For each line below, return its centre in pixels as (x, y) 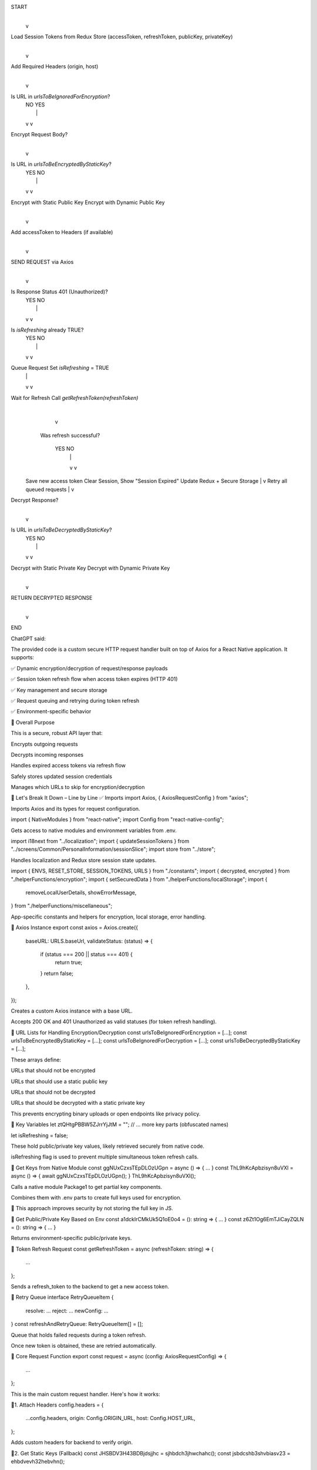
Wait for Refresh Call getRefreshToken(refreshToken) (75, 397)
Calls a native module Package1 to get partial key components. (87, 1187)
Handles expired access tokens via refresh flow (68, 766)
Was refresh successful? (70, 435)
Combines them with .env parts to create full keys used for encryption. (96, 1197)
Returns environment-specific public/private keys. (71, 1238)
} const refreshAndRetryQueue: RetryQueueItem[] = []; (77, 1324)
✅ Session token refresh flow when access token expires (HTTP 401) (95, 679)
